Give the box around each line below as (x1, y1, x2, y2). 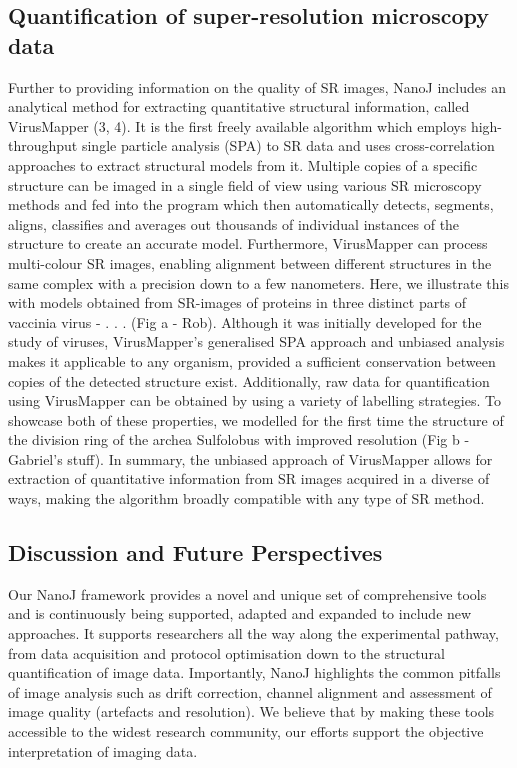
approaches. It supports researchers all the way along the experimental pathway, (8, 623, 499, 644)
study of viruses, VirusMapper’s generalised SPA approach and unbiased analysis (8, 331, 505, 352)
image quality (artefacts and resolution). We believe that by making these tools (8, 701, 495, 722)
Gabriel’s (8, 448, 63, 469)
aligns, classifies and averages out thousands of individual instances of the (8, 213, 460, 234)
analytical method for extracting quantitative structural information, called (8, 96, 470, 117)
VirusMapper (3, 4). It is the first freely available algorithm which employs (8, 115, 467, 136)
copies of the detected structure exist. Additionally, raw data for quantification (8, 370, 490, 391)
